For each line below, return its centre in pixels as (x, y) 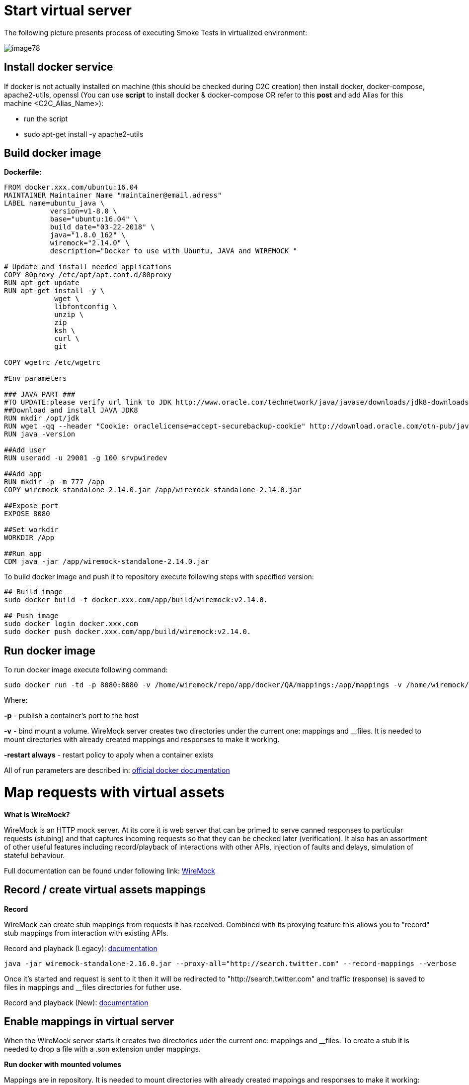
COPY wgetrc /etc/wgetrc (52, 363)
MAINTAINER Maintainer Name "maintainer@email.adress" (113, 195)
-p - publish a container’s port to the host (72, 716)
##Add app (23, 474)
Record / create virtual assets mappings (105, 890)
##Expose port (31, 506)
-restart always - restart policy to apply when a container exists (109, 755)
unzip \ (69, 315)
